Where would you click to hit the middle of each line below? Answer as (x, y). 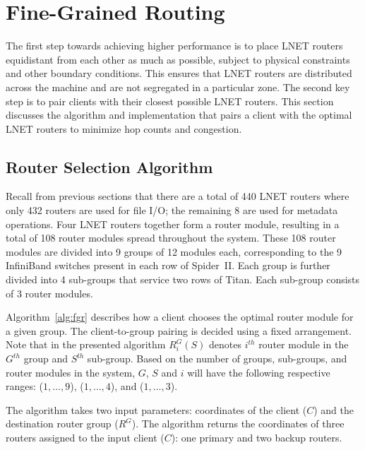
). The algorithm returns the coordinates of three (238, 424)
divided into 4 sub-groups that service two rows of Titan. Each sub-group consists (183, 279)
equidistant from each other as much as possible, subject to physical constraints (178, 59)
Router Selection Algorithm (109, 166)
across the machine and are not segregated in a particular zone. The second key (178, 87)
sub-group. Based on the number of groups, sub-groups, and (217, 359)
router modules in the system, (71, 372)
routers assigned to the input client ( (85, 437)
